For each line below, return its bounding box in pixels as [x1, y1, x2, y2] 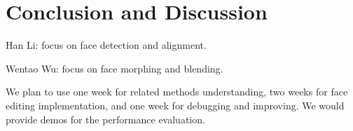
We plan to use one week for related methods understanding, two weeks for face [6, 84, 348, 99]
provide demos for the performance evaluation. [6, 111, 205, 126]
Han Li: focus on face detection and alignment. [6, 38, 207, 52]
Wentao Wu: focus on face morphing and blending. [6, 61, 223, 75]
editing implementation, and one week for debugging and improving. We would [6, 98, 345, 112]
